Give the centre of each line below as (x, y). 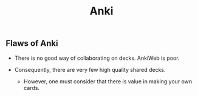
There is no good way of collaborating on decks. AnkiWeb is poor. (97, 58)
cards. (32, 88)
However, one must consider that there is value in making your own (108, 81)
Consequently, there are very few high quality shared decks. (90, 69)
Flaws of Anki (32, 43)
